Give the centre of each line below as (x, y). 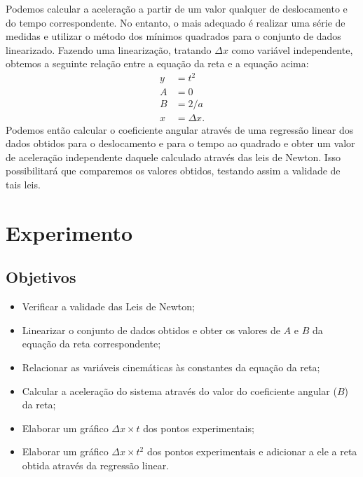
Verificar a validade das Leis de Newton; (108, 306)
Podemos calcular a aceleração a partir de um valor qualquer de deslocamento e (177, 8)
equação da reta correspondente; (91, 344)
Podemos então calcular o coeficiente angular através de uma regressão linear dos (180, 129)
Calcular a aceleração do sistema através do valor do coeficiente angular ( (179, 390)
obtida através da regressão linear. (96, 465)
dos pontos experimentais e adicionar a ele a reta (252, 451)
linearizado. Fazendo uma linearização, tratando (109, 49)
